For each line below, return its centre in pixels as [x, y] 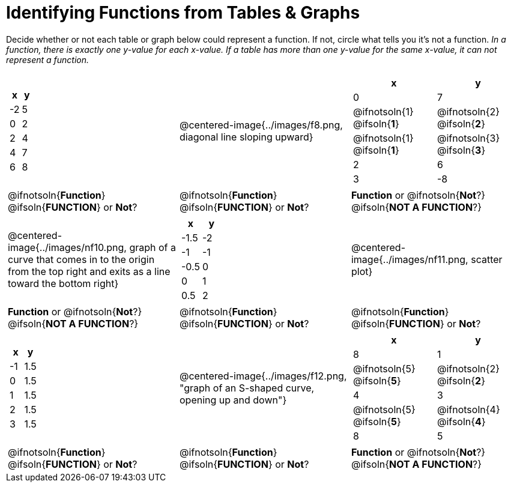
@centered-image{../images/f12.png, [263, 376]
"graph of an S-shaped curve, [247, 388]
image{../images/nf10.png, [67, 247]
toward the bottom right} [63, 283]
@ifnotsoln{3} [468, 138]
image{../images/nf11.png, [410, 259]
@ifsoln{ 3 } [461, 150]
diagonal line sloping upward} [246, 137]
